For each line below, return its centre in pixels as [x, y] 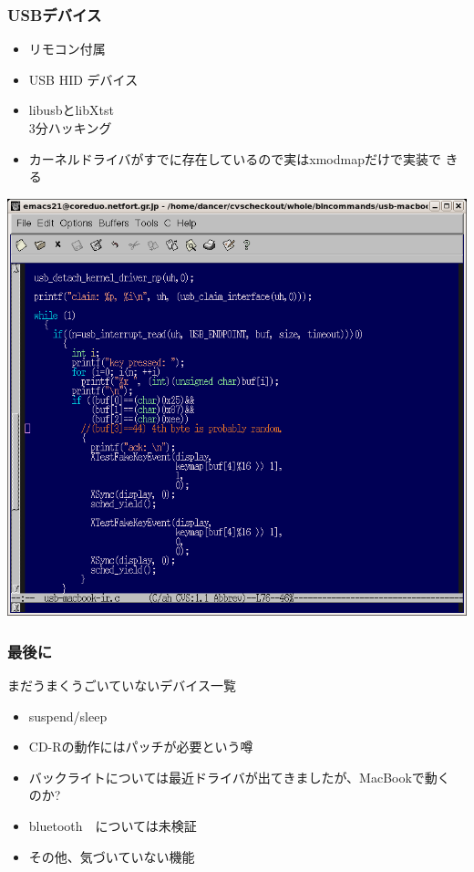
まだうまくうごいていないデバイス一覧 [122, 685]
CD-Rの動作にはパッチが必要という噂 [141, 747]
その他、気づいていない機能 [112, 856]
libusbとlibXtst [71, 110]
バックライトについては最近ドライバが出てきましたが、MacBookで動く [239, 777]
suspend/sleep [68, 716]
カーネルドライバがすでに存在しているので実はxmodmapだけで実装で [235, 158]
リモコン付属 [67, 49]
